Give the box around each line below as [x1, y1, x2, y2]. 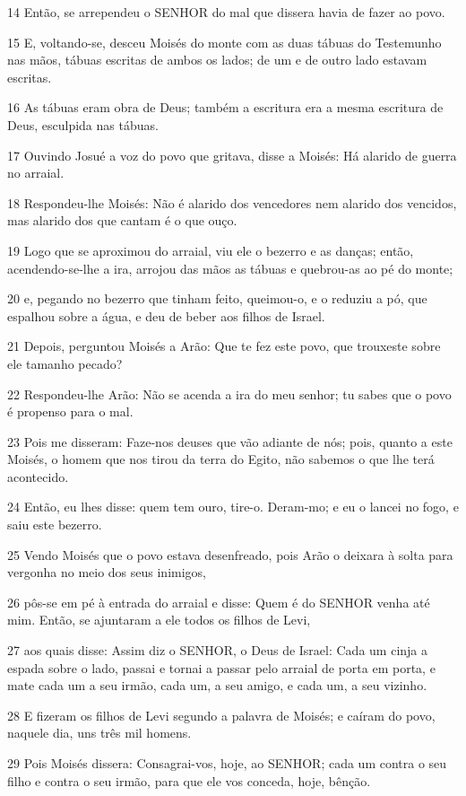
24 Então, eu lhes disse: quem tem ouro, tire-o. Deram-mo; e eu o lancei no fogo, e [7, 497, 459, 516]
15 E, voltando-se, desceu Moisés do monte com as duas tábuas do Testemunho [7, 32, 442, 51]
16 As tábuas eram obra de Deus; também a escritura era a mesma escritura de [7, 98, 444, 117]
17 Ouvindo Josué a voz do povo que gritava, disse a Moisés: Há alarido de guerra [7, 145, 457, 164]
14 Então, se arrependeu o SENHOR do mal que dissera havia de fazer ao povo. [7, 3, 445, 21]
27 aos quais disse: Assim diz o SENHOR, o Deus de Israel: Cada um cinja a [7, 641, 428, 660]
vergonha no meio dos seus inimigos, [7, 563, 206, 582]
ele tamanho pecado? [7, 354, 123, 372]
